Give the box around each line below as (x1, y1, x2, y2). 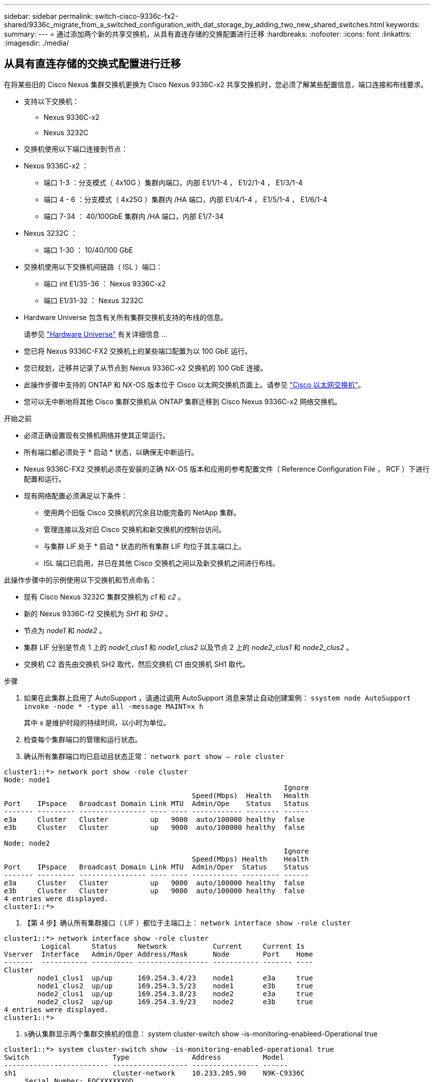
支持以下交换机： (24, 97, 79, 106)
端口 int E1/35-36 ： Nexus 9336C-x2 (44, 279, 166, 288)
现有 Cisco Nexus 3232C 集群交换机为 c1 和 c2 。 (24, 592, 185, 601)
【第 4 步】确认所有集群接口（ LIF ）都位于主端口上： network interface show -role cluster (24, 918, 351, 927)
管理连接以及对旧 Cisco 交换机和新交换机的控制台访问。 (44, 525, 226, 534)
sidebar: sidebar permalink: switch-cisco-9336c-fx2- (4, 12, 178, 20)
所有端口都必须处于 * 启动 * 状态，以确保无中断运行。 (24, 447, 198, 456)
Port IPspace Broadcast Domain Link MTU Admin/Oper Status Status (4, 863, 309, 871)
